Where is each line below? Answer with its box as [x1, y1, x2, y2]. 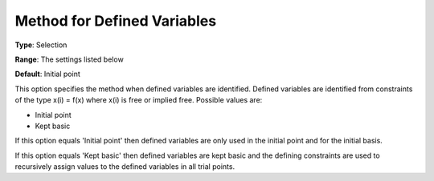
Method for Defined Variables [14, 12, 217, 30]
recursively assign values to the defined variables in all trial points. [14, 162, 235, 171]
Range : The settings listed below [14, 54, 124, 64]
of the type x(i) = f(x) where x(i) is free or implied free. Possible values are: [14, 95, 263, 105]
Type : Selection [14, 40, 68, 50]
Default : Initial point [14, 69, 80, 79]
